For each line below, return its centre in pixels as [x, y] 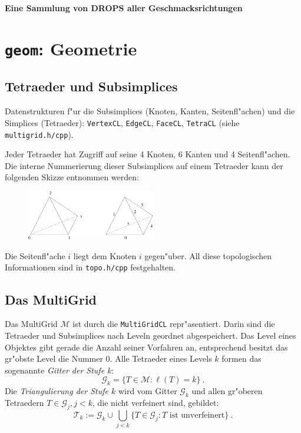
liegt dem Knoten [105, 255]
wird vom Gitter [148, 391]
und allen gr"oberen [227, 391]
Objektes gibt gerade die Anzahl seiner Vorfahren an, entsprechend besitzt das [146, 347]
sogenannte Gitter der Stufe [55, 370]
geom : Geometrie [71, 48]
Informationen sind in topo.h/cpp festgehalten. [90, 267]
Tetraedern [24, 402]
